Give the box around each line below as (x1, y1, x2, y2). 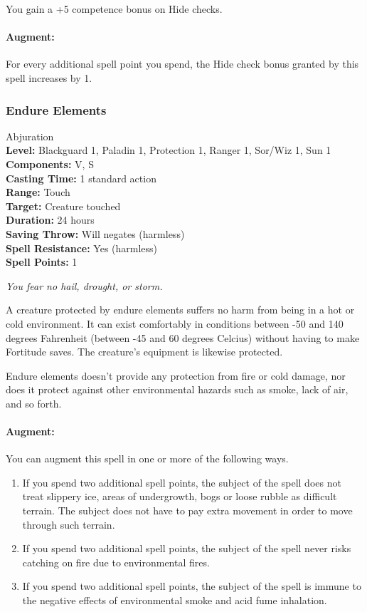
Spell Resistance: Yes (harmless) (6, 240, 158, 255)
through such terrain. (22, 517, 115, 531)
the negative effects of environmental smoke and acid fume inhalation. (22, 593, 327, 608)
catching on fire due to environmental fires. (22, 554, 210, 569)
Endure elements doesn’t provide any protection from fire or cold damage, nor (6, 368, 346, 383)
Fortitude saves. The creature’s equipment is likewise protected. (6, 344, 283, 359)
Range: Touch (6, 185, 70, 199)
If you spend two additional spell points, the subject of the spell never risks (22, 541, 351, 556)
